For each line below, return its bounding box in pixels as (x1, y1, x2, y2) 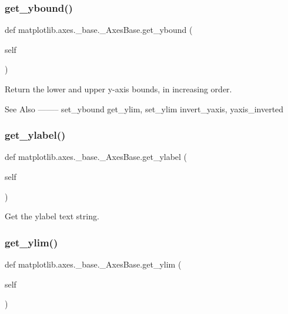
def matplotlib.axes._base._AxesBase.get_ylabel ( (5, 151, 187, 163)
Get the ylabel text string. (5, 210, 99, 222)
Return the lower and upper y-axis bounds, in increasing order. (5, 83, 232, 95)
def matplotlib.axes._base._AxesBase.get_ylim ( (5, 258, 182, 270)
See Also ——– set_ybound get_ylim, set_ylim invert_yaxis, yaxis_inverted (5, 102, 284, 115)
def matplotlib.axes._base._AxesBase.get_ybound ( (5, 24, 193, 36)
